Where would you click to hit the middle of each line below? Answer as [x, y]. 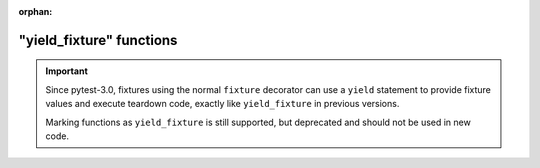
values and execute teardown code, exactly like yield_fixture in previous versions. [222, 104]
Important [67, 71]
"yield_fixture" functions [98, 40]
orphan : [35, 11]
